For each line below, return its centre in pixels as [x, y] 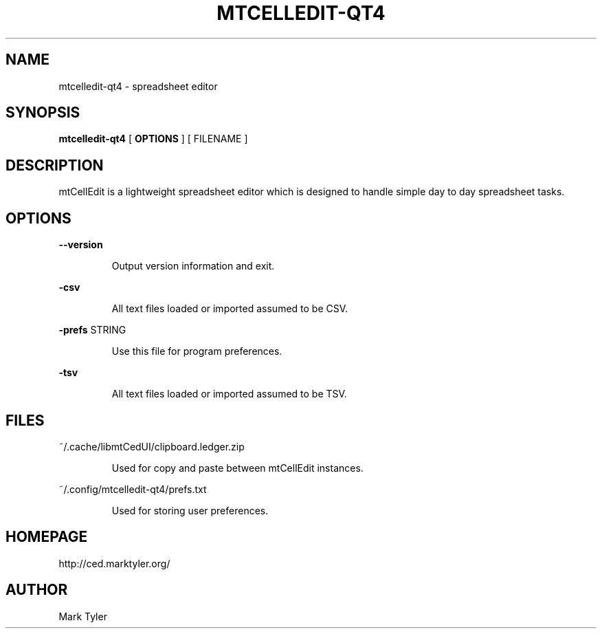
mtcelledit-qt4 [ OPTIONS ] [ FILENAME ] [153, 139]
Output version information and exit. [193, 266]
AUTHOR [37, 590]
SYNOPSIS [43, 113]
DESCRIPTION [55, 165]
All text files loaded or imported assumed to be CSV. [230, 309]
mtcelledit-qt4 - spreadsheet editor [138, 86]
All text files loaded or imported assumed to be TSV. [229, 394]
